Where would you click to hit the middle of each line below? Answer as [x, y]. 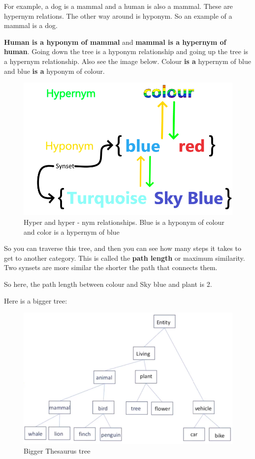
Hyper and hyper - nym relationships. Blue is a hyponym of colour [124, 222]
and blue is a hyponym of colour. [54, 71]
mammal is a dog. [31, 25]
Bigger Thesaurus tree [57, 450]
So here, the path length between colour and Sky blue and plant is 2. [108, 284]
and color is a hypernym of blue [72, 231]
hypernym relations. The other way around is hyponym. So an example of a [118, 15]
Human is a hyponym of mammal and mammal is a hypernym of [115, 42]
